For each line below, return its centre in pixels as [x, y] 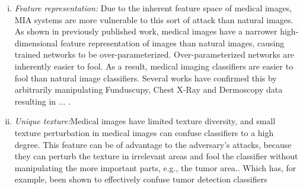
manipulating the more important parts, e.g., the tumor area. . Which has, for [155, 167]
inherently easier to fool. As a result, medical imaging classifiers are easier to [154, 66]
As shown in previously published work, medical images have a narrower [146, 31]
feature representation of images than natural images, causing [172, 42]
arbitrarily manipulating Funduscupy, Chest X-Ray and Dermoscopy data [149, 89]
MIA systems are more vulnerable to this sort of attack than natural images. [154, 19]
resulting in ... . [43, 101]
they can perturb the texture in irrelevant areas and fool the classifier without [156, 156]
